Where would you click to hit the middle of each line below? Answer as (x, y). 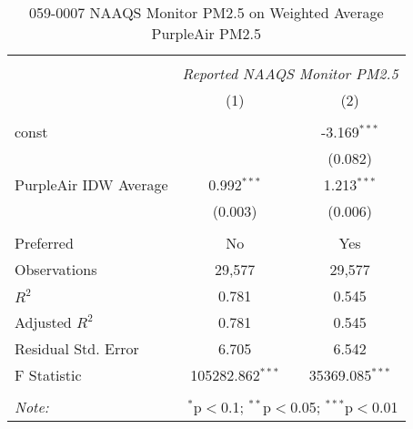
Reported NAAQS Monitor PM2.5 (290, 73)
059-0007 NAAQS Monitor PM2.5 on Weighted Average (206, 12)
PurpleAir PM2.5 (206, 33)
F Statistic (48, 375)
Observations (56, 269)
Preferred (44, 243)
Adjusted (43, 322)
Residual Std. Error (77, 348)
